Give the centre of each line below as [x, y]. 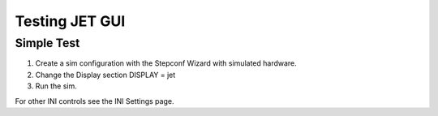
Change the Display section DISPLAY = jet [105, 75]
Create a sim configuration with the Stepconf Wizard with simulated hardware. [166, 63]
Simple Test [47, 43]
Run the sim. [56, 86]
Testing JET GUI [70, 21]
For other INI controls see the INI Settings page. [94, 101]
